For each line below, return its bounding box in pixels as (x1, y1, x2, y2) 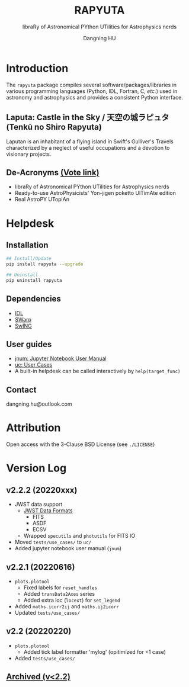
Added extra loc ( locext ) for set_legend (23, 596, 120, 603)
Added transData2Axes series (23, 590, 95, 597)
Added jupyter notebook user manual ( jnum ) (14, 545, 122, 552)
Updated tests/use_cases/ (14, 609, 80, 616)
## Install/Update (6, 256, 52, 262)
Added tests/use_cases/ (14, 654, 75, 662)
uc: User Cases (14, 361, 53, 368)
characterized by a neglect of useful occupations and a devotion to (6, 144, 170, 151)
